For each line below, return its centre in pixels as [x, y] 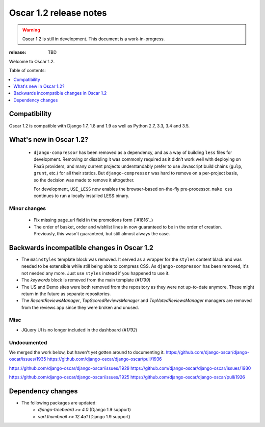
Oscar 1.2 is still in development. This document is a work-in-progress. [94, 39]
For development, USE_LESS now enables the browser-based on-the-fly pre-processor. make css [133, 189]
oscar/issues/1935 [27, 359]
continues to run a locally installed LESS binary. [81, 196]
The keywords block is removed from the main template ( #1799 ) [86, 280]
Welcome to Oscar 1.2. [32, 61]
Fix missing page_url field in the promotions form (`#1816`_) [93, 220]
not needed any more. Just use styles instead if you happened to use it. [95, 273]
